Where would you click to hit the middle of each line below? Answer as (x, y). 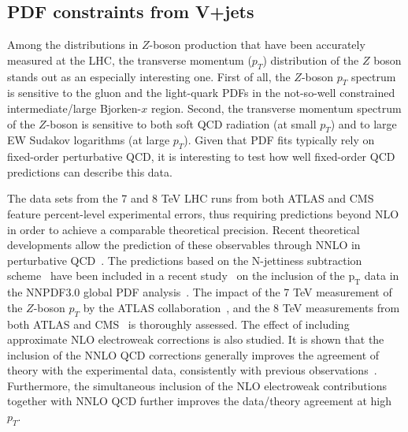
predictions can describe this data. (90, 171)
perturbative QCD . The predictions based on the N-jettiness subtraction (185, 260)
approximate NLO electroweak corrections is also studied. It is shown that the (196, 339)
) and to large (363, 123)
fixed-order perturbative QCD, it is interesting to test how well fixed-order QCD (201, 156)
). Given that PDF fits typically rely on (279, 140)
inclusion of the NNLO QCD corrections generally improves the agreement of (193, 354)
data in (382, 276)
